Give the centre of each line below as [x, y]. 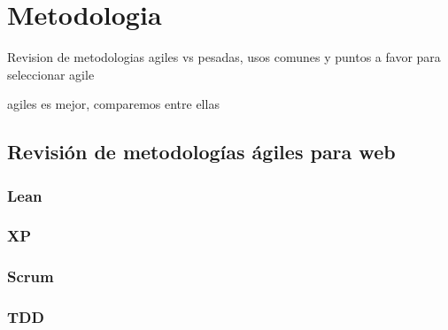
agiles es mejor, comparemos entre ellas [113, 104]
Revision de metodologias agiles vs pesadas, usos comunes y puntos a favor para [224, 57]
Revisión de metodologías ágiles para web [201, 152]
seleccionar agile [51, 74]
